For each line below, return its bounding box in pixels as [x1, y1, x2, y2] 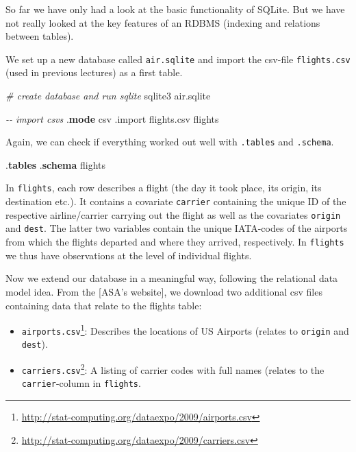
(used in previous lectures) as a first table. [5, 65, 183, 80]
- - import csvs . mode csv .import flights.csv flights [5, 111, 219, 126]
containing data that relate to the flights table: [5, 298, 202, 312]
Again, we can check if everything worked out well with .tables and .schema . [5, 134, 334, 149]
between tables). [5, 29, 74, 43]
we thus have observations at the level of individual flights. [5, 248, 252, 262]
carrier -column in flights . [21, 376, 141, 390]
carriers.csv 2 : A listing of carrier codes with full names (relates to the [21, 361, 325, 377]
